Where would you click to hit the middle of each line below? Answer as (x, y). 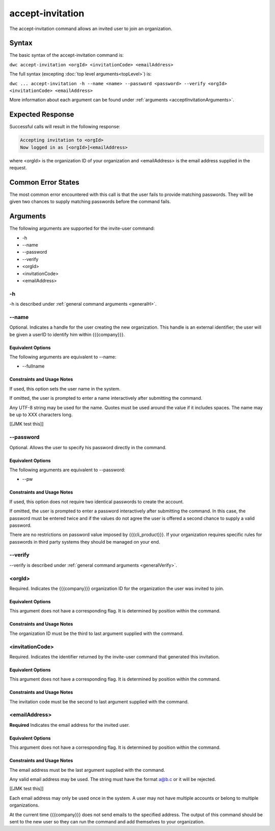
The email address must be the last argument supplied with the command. (87, 770)
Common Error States (45, 182)
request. (18, 168)
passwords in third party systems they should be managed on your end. (85, 542)
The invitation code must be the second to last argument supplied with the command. (99, 701)
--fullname (33, 366)
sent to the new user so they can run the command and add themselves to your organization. (107, 821)
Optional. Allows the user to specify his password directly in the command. (88, 447)
